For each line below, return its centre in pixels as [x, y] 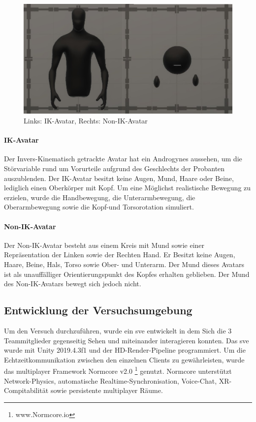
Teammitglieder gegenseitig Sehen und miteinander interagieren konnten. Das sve [127, 340]
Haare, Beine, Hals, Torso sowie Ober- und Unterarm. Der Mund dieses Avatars [124, 264]
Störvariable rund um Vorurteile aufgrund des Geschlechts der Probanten [114, 168]
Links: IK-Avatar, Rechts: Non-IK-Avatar [86, 121]
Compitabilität [26, 390]
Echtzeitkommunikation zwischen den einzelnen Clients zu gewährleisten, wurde [124, 359]
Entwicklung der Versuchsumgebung [98, 310]
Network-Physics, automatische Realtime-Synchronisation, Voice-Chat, [111, 380]
